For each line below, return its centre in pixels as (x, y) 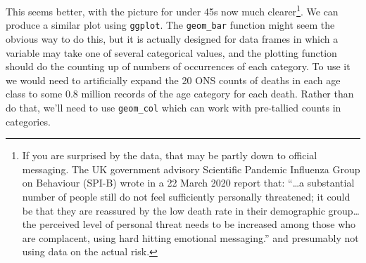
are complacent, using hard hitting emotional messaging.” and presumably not (190, 237)
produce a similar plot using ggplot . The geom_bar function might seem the (170, 25)
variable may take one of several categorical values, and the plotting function (171, 52)
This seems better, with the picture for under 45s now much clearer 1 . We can (172, 10)
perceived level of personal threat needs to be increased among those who (197, 224)
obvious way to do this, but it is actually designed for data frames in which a (172, 38)
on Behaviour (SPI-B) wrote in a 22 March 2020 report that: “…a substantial (188, 183)
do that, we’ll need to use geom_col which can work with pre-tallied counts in (173, 107)
